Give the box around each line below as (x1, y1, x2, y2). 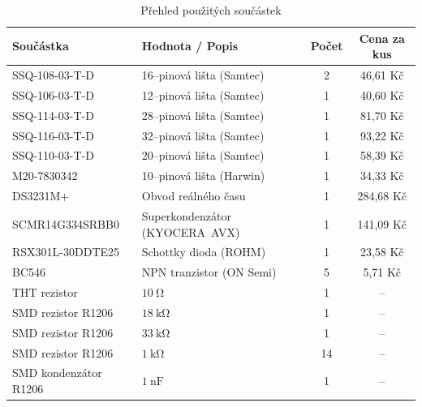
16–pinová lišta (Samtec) (141, 66, 265, 84)
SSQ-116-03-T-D (12, 126, 94, 144)
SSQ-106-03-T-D (12, 86, 94, 103)
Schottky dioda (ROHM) (141, 243, 266, 260)
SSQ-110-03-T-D (12, 147, 94, 164)
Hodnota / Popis (141, 37, 239, 54)
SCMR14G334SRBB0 (12, 215, 119, 232)
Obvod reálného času (141, 187, 246, 204)
